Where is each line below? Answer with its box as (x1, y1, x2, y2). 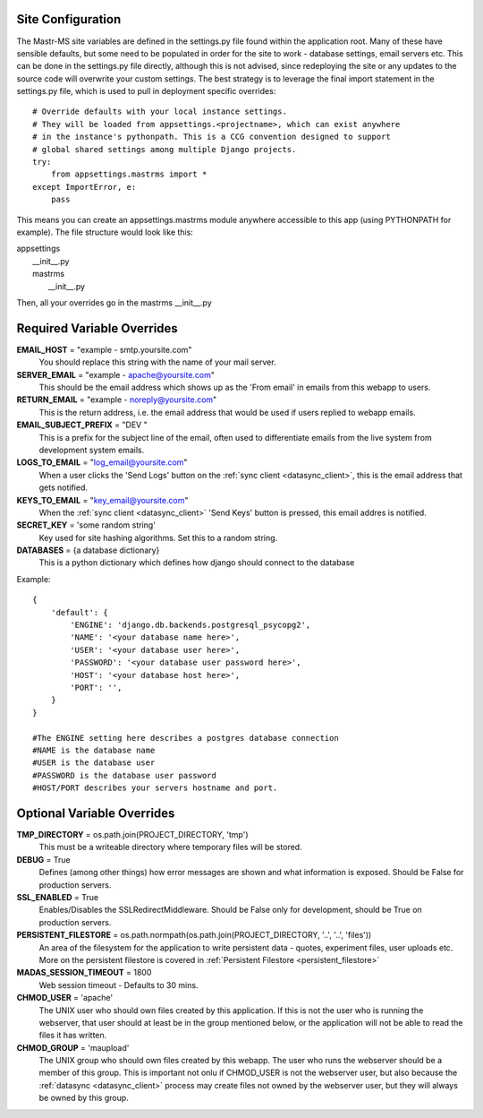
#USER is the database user (32, 758, 156, 768)
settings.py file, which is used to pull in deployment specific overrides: (16, 86, 276, 97)
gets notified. (38, 482, 89, 493)
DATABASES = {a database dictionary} (16, 545, 160, 555)
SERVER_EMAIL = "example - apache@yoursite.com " (16, 369, 215, 380)
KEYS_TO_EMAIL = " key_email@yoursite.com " (16, 494, 189, 505)
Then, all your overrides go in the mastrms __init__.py (16, 297, 212, 308)
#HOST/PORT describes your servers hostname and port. (32, 783, 278, 793)
